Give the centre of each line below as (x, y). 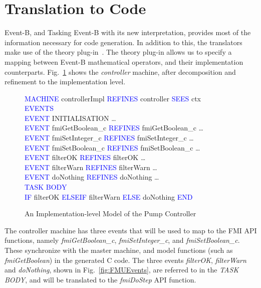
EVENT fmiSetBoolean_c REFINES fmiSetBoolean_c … (112, 147)
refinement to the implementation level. (65, 82)
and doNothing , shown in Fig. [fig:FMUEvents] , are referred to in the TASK (122, 270)
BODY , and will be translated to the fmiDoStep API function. (100, 279)
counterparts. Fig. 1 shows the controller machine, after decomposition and (120, 71)
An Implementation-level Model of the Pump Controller (110, 213)
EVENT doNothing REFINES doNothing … (92, 177)
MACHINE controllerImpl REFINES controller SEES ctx (113, 98)
